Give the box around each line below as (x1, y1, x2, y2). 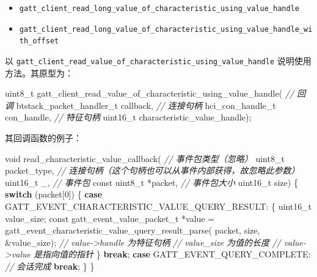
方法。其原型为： (5, 66, 73, 79)
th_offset (19, 37, 59, 46)
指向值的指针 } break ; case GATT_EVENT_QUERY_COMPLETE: (42, 248, 311, 260)
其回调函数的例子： (5, 131, 82, 144)
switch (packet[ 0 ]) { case (5, 188, 103, 201)
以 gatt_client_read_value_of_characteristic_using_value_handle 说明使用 (5, 54, 312, 67)
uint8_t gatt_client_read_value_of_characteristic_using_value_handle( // (5, 87, 294, 100)
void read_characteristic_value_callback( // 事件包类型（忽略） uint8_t (5, 152, 285, 164)
